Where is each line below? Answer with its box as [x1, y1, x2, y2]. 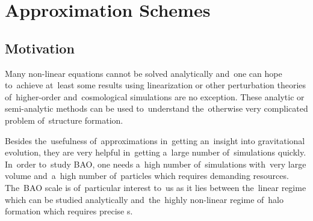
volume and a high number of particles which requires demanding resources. [5, 169, 289, 182]
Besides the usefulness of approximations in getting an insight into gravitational [5, 134, 305, 147]
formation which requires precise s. [5, 205, 133, 217]
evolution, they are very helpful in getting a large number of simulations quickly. [5, 146, 306, 159]
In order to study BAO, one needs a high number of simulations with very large [5, 157, 306, 170]
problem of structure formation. [5, 114, 123, 126]
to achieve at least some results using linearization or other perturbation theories [5, 79, 306, 91]
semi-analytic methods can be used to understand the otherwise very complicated [5, 102, 308, 115]
